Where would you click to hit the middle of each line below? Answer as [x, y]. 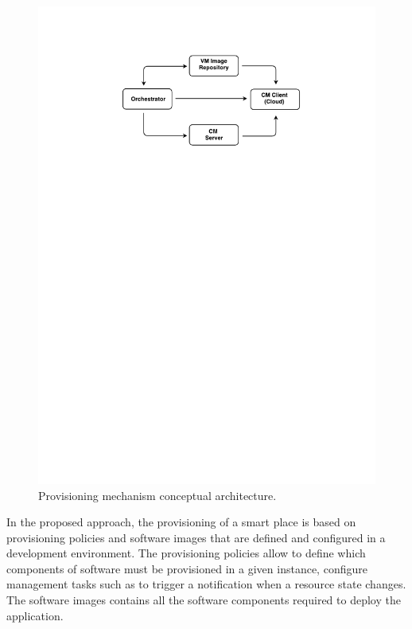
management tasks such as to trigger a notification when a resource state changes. [206, 584]
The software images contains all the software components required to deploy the [204, 600]
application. [35, 615]
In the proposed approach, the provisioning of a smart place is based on [181, 522]
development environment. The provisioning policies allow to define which [186, 553]
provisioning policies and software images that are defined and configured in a [196, 537]
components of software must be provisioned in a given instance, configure [187, 568]
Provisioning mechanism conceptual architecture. [157, 495]
